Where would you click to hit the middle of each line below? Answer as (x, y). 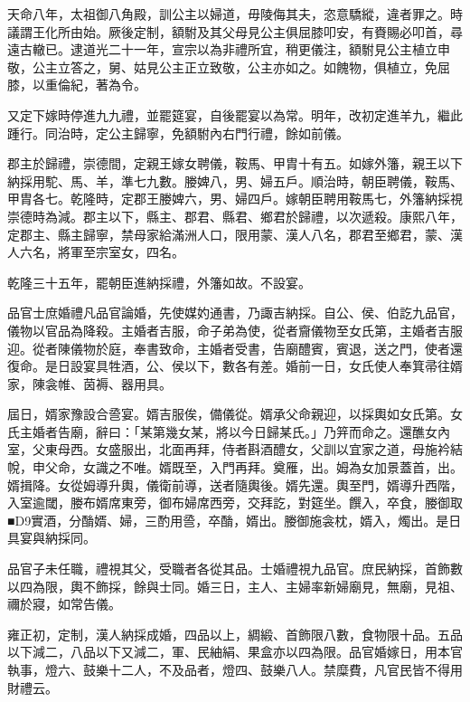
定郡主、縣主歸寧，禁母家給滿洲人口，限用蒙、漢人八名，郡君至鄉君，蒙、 (229, 234)
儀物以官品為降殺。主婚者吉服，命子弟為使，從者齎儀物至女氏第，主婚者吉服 (235, 330)
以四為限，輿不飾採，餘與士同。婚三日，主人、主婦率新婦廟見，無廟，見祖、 (235, 586)
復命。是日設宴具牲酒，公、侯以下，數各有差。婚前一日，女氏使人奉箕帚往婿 (235, 366)
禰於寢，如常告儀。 (64, 604)
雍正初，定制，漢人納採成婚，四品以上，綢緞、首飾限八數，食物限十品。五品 (235, 634)
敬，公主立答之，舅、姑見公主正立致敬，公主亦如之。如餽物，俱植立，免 (222, 66)
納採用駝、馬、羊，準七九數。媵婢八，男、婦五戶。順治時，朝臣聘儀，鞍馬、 (235, 180)
